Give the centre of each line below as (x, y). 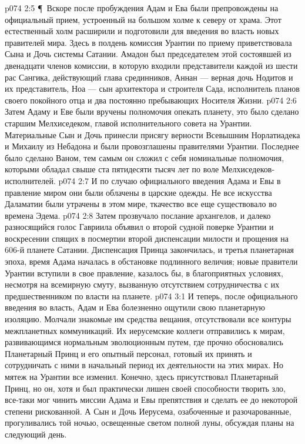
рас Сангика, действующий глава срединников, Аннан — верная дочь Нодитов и (149, 77)
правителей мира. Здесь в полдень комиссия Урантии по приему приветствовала (148, 42)
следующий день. (36, 434)
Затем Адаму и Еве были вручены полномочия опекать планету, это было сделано (152, 111)
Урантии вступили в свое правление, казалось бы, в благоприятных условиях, (144, 273)
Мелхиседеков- (248, 169)
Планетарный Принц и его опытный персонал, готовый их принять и (128, 353)
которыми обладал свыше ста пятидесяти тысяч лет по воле (112, 169)
